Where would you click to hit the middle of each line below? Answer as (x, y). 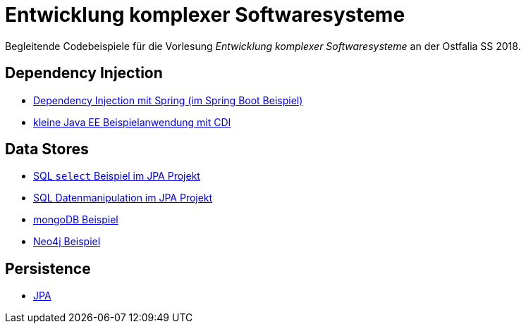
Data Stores (47, 149)
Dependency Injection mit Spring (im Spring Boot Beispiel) (168, 100)
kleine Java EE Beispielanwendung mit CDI (132, 122)
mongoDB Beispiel (76, 220)
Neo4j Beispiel (67, 242)
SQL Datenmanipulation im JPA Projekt (123, 198)
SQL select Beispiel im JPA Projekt (117, 176)
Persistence (48, 268)
